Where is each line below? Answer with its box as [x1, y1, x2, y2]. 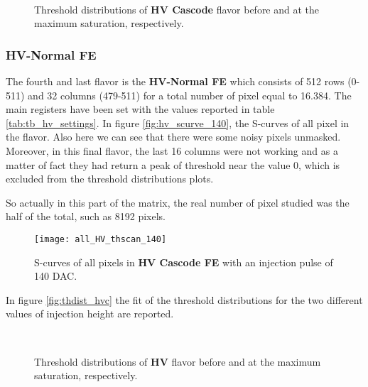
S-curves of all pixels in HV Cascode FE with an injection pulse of [34, 254, 333, 269]
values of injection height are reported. [6, 306, 174, 321]
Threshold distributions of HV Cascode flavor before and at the [34, 1, 320, 16]
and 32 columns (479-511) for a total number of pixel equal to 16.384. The [28, 87, 352, 102]
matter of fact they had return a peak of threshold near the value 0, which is [6, 157, 340, 172]
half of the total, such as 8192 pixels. [6, 209, 166, 224]
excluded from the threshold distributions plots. [6, 171, 214, 186]
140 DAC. [34, 268, 77, 283]
